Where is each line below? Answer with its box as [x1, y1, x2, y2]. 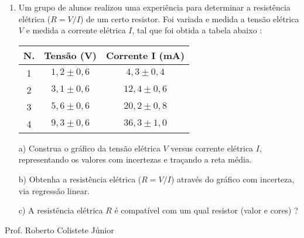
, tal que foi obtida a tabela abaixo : [132, 24, 262, 36]
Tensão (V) [44, 48, 97, 62]
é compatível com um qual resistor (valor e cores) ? [114, 204, 298, 216]
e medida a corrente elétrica [26, 24, 126, 36]
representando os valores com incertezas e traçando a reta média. [18, 153, 252, 165]
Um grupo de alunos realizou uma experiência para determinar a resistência [18, 1, 291, 13]
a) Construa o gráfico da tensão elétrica [18, 142, 160, 154]
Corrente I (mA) [105, 48, 185, 62]
